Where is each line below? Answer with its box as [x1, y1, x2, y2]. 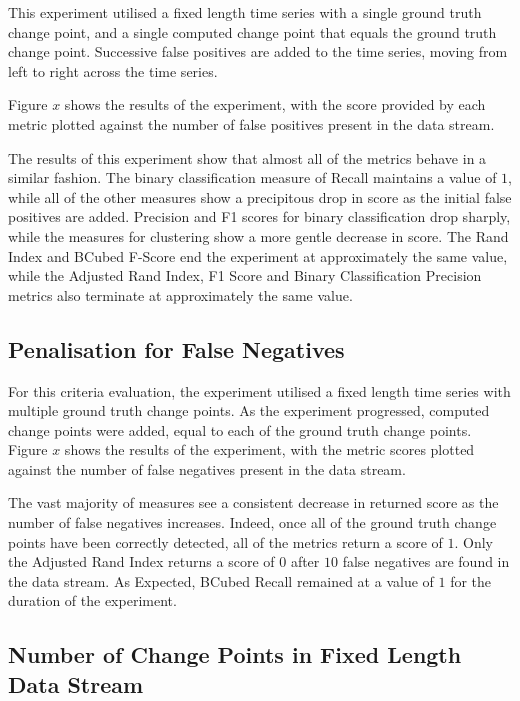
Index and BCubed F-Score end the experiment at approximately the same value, [8, 245, 508, 266]
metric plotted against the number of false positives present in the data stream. [8, 113, 495, 134]
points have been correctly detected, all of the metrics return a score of [8, 531, 443, 552]
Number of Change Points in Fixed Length [8, 639, 462, 670]
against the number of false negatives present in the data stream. [8, 458, 406, 479]
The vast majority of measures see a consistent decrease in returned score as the [8, 492, 499, 513]
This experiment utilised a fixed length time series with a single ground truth [8, 2, 482, 22]
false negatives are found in [342, 551, 510, 572]
